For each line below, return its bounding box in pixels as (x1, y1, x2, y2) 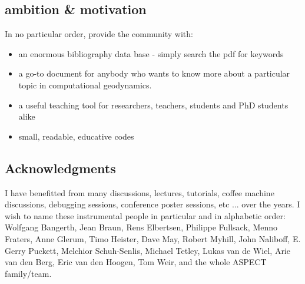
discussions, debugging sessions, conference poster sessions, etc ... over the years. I (5, 198, 300, 210)
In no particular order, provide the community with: (5, 28, 193, 40)
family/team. (5, 267, 52, 279)
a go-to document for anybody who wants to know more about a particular (18, 67, 290, 80)
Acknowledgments (5, 158, 116, 177)
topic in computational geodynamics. (18, 78, 152, 91)
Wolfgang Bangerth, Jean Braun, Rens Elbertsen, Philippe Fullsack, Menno (5, 221, 278, 233)
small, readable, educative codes (18, 130, 134, 142)
